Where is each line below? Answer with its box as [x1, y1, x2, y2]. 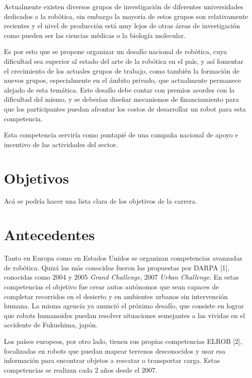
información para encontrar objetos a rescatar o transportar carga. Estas [4, 355, 220, 365]
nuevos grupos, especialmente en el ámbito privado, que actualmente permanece [4, 75, 241, 85]
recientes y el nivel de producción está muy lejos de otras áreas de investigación [4, 20, 240, 31]
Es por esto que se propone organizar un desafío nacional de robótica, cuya [4, 46, 227, 57]
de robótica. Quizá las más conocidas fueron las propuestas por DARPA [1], [4, 262, 230, 272]
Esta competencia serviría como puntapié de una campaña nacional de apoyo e [4, 130, 238, 140]
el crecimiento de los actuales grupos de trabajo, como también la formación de [4, 65, 239, 76]
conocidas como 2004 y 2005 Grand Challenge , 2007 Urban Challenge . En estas [4, 272, 239, 282]
